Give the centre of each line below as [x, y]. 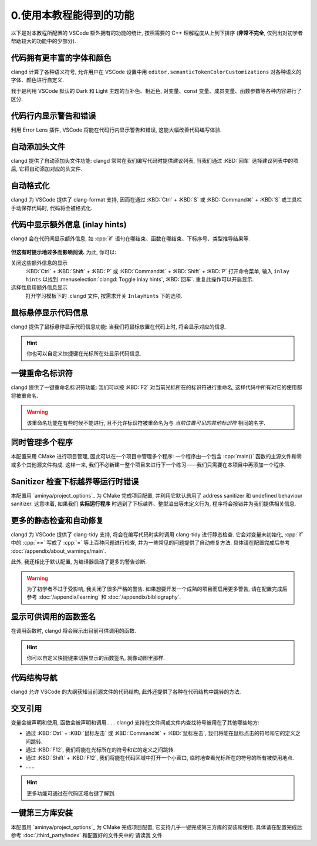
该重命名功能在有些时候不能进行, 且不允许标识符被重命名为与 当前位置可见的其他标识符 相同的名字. [146, 422]
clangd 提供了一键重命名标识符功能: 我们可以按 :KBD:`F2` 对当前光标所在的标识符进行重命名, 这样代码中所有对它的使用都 [156, 387]
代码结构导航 [34, 678]
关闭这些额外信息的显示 [39, 263]
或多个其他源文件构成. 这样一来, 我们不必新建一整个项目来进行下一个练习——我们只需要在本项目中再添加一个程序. [148, 465]
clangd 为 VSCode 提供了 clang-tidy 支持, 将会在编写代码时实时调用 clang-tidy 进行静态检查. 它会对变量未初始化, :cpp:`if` [157, 535]
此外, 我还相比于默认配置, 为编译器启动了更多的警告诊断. [79, 562]
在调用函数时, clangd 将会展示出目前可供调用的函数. [73, 631]
